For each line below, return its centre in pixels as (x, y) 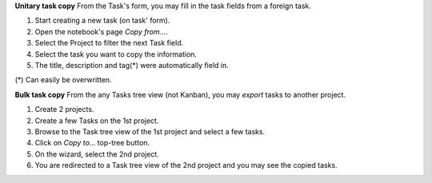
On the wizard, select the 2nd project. (97, 154)
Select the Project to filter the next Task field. (109, 43)
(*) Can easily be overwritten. (63, 80)
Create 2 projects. (64, 109)
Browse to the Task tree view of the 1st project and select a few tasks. (150, 131)
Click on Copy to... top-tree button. (92, 143)
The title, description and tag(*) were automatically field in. (132, 65)
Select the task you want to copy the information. (116, 54)
